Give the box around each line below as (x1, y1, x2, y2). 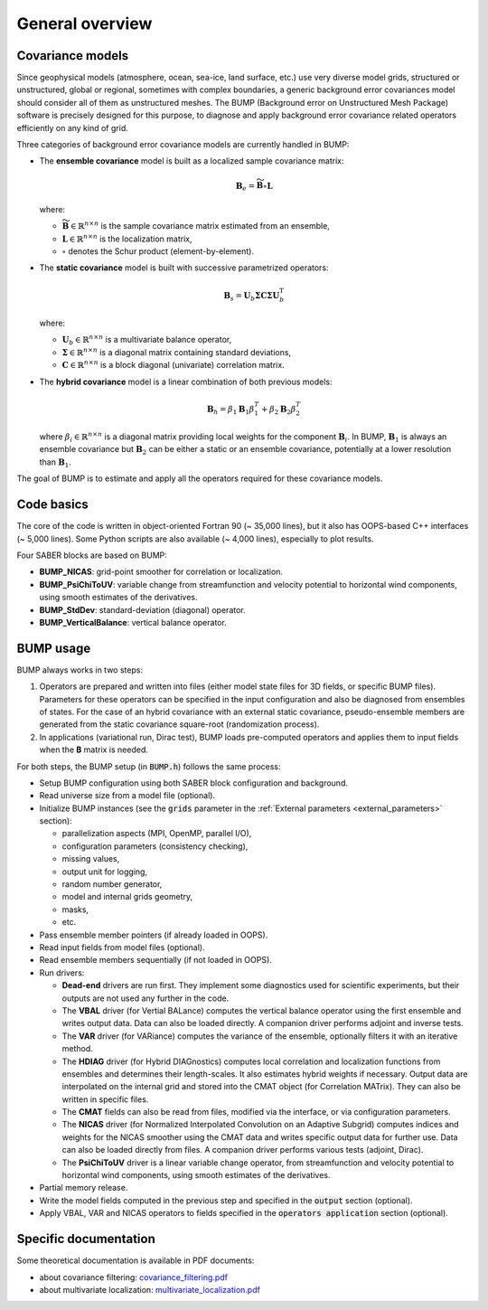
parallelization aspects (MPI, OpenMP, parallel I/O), (61, 828, 252, 839)
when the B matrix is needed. (39, 744, 149, 755)
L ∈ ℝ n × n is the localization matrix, (61, 231, 192, 244)
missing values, (61, 853, 120, 864)
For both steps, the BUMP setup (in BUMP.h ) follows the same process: (16, 760, 281, 772)
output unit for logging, (61, 866, 148, 877)
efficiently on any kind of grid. (16, 122, 128, 133)
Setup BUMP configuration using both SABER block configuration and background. (39, 778, 348, 788)
